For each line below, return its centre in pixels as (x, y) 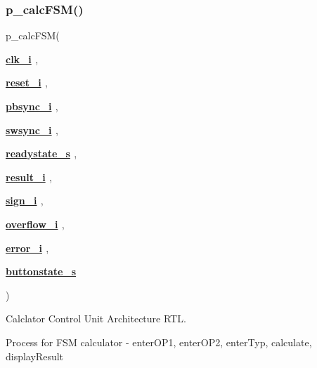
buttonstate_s (41, 271)
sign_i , (25, 201)
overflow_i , (35, 224)
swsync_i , (32, 130)
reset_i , (27, 83)
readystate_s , (41, 153)
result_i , (29, 177)
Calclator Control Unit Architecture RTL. (96, 318)
